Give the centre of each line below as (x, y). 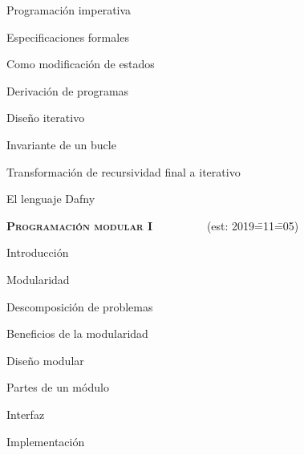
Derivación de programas (68, 90)
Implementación (46, 441)
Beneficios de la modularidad (77, 333)
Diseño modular (45, 360)
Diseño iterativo (46, 118)
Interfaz (26, 414)
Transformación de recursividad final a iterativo (124, 171)
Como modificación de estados (81, 64)
